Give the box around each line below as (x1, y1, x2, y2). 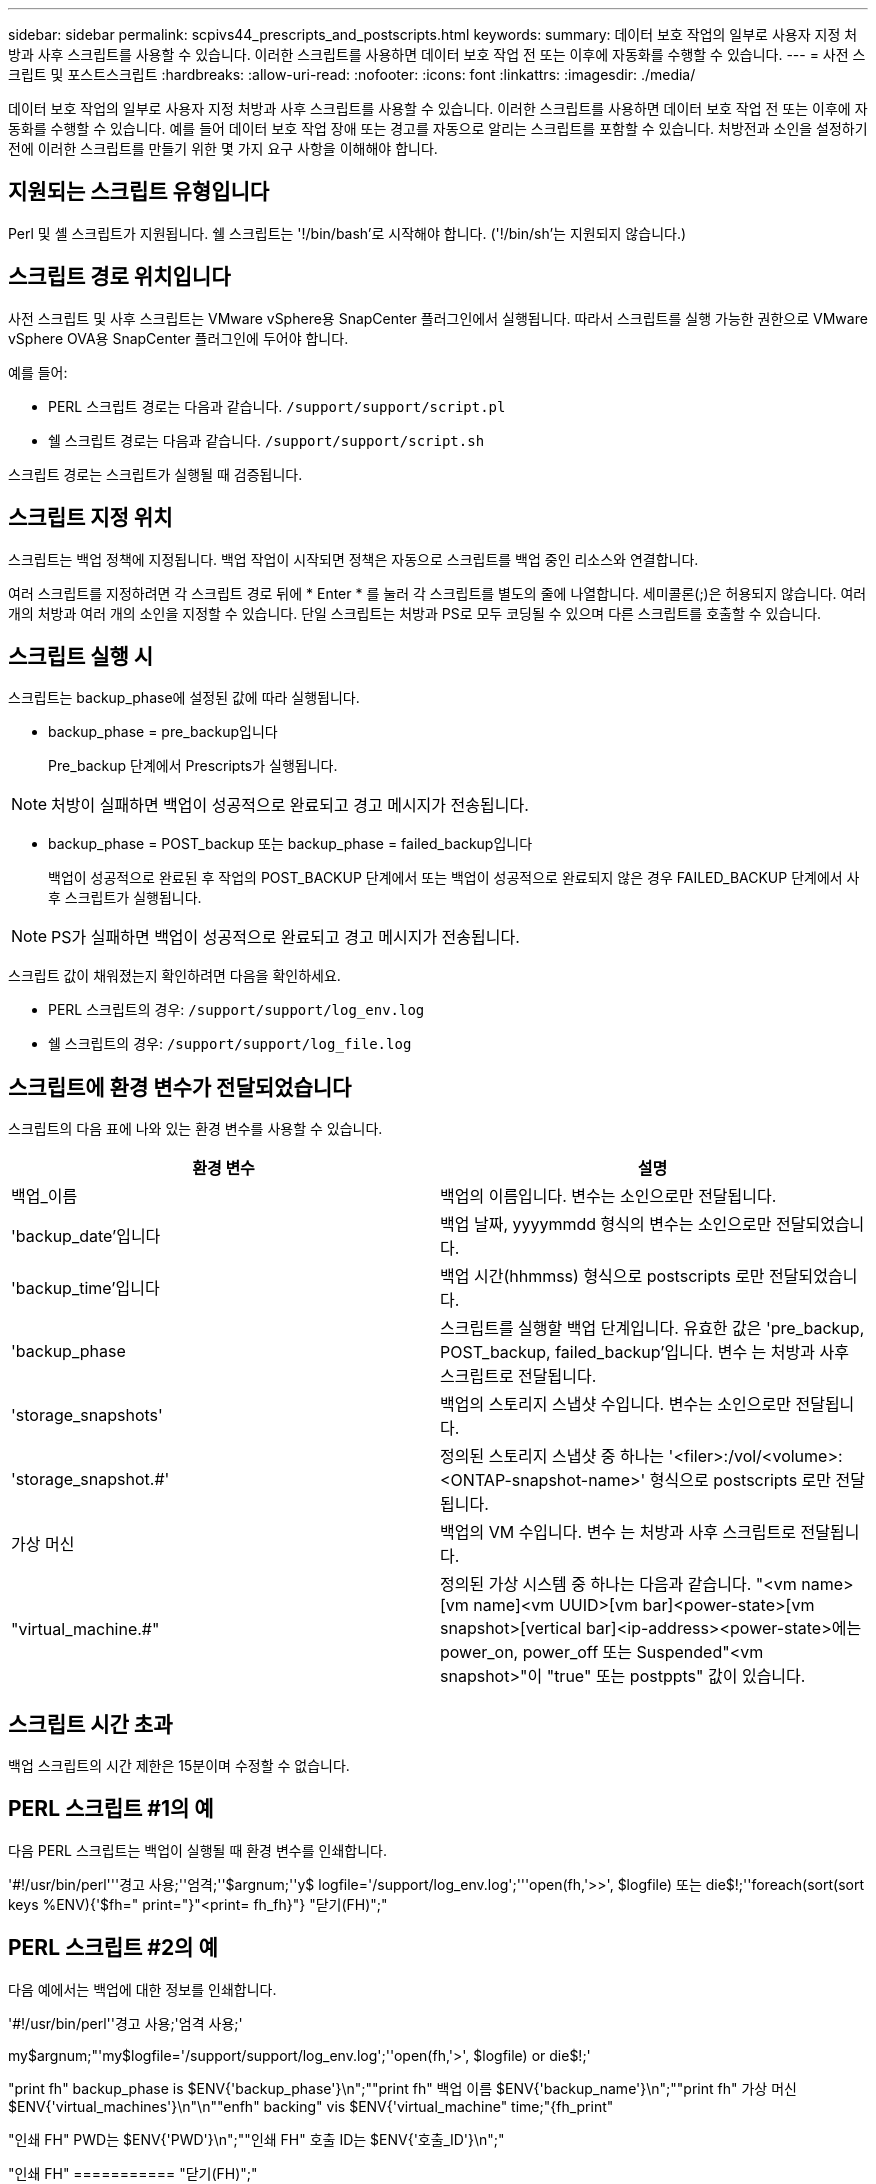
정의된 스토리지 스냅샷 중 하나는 (440, 1446, 665, 1467)
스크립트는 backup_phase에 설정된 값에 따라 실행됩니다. (8, 689, 360, 707)
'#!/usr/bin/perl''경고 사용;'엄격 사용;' (8, 2014, 243, 2032)
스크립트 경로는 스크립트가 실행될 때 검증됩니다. (8, 465, 303, 483)
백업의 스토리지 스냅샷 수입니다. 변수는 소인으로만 (440, 1394, 791, 1415)
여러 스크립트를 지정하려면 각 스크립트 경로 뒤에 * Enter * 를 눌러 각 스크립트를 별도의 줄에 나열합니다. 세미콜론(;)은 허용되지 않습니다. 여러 (8, 584, 867, 602)
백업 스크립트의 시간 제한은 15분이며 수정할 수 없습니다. (8, 1757, 350, 1775)
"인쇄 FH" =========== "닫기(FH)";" (8, 2164, 258, 2182)
